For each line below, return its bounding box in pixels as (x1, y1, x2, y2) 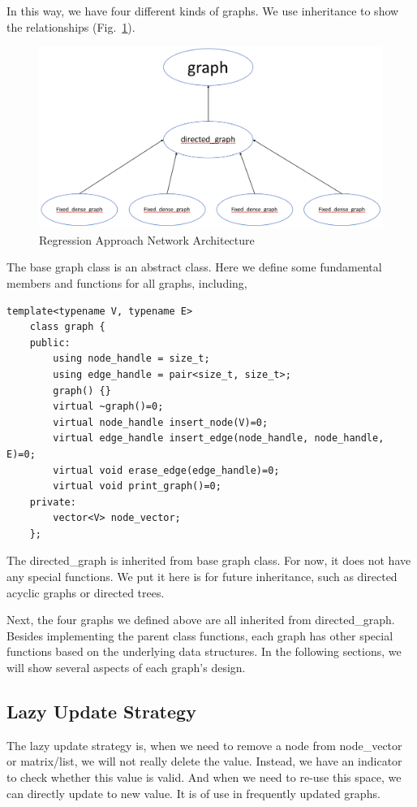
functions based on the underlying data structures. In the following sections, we (6, 643, 402, 660)
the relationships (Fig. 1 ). (6, 18, 135, 35)
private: (29, 496, 76, 508)
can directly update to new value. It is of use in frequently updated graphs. (6, 784, 380, 801)
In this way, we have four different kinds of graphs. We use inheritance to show (6, 2, 399, 19)
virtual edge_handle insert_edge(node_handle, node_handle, (53, 432, 385, 445)
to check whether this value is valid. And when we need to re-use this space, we (6, 769, 402, 786)
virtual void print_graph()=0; (53, 480, 221, 492)
